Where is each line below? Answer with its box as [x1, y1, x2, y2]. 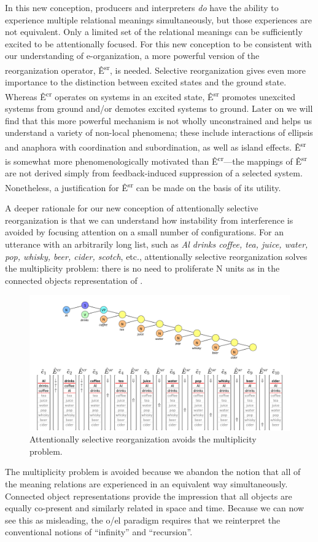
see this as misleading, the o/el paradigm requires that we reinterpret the [5, 513, 281, 526]
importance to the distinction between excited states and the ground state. [5, 76, 287, 88]
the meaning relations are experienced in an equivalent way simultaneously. [5, 477, 288, 490]
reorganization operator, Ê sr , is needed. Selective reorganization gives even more [5, 61, 306, 76]
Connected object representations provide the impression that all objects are [5, 489, 292, 502]
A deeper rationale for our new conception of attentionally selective [5, 202, 258, 214]
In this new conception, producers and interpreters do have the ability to [5, 1, 279, 14]
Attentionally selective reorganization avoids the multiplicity [29, 433, 257, 446]
